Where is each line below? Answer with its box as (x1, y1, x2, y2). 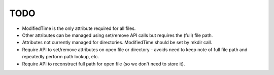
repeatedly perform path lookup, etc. (22, 54, 99, 60)
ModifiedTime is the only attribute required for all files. (22, 25, 136, 31)
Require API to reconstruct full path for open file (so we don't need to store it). (22, 61, 185, 67)
